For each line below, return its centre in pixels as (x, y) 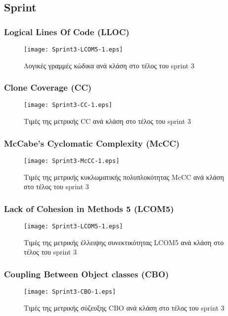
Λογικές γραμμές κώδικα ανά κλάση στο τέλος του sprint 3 (109, 65)
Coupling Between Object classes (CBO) (87, 274)
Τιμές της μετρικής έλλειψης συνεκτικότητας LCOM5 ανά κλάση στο (124, 242)
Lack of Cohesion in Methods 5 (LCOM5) (89, 208)
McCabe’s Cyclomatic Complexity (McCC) (92, 143)
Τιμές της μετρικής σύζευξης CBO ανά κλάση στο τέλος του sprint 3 (124, 307)
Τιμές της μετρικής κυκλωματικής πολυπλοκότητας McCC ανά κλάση (124, 177)
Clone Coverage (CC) (48, 87)
